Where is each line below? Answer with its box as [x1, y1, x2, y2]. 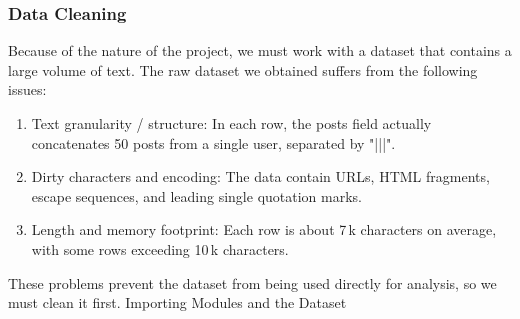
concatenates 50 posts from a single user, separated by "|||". [31, 132, 396, 153]
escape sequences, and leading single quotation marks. [31, 185, 362, 206]
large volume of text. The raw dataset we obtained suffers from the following [8, 59, 478, 80]
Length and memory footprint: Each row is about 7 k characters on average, [31, 219, 497, 240]
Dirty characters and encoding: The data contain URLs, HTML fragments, [31, 166, 490, 187]
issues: [8, 79, 47, 100]
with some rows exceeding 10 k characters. [31, 238, 289, 259]
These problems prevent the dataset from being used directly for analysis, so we [8, 272, 497, 293]
